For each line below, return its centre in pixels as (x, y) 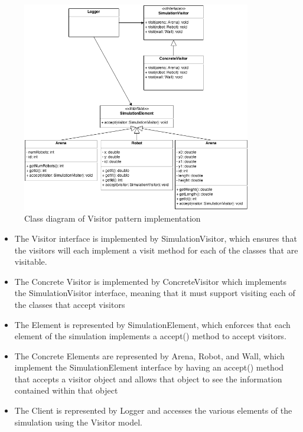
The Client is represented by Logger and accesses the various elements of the (153, 410)
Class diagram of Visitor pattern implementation (113, 218)
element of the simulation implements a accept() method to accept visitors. (150, 336)
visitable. (31, 262)
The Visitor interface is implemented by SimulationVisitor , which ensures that (156, 238)
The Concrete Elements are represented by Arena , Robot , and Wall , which (149, 355)
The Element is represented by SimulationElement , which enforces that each (152, 324)
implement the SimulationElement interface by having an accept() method (149, 367)
